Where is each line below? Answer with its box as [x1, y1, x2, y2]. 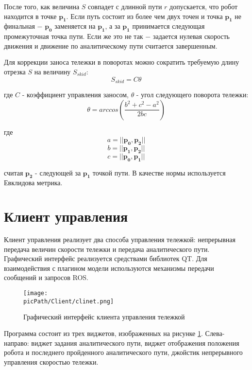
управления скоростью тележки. [4, 356, 99, 367]
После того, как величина [4, 1, 80, 11]
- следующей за [35, 167, 81, 177]
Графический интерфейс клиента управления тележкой [23, 312, 185, 322]
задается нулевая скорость [152, 31, 230, 41]
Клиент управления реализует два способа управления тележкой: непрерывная [4, 234, 235, 245]
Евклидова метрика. [4, 177, 63, 188]
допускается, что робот [169, 1, 238, 11]
